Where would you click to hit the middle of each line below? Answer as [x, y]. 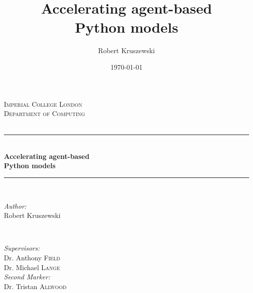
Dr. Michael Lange [32, 267]
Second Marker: [27, 277]
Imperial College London [43, 104]
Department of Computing [45, 113]
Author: [15, 205]
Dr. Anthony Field [32, 258]
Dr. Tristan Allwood [35, 286]
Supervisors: [22, 248]
